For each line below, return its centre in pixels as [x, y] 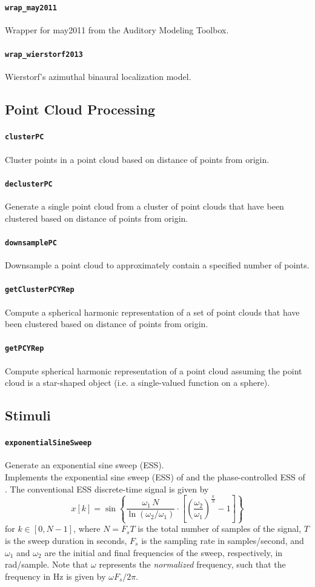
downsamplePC [31, 243]
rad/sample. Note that [47, 564]
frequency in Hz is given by [55, 576]
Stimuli [28, 415]
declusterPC [29, 184]
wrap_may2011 [31, 8]
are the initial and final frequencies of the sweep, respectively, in [164, 552]
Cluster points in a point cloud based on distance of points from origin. [137, 159]
